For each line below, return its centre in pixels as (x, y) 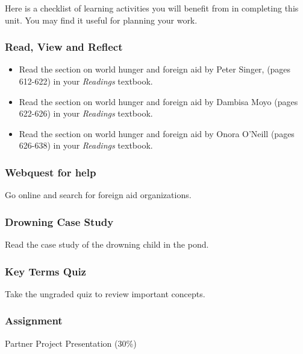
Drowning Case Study (59, 221)
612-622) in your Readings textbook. (86, 81)
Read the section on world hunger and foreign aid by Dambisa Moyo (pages (158, 101)
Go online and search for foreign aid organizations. (98, 195)
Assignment (34, 320)
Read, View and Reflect (64, 47)
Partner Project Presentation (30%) (71, 343)
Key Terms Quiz (45, 271)
